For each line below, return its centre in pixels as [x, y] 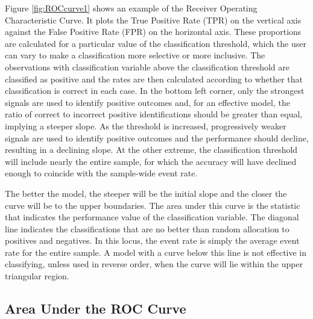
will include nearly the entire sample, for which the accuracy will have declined [151, 161]
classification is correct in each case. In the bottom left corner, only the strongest [155, 91]
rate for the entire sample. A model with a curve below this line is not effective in [156, 252]
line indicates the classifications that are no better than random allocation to [147, 228]
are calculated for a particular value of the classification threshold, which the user [156, 43]
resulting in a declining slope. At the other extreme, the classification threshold [151, 150]
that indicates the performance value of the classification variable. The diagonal [152, 217]
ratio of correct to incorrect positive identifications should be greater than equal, [154, 114]
